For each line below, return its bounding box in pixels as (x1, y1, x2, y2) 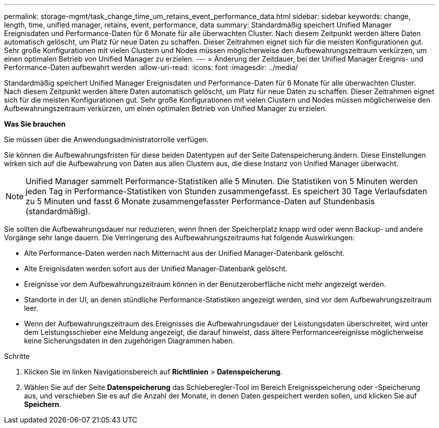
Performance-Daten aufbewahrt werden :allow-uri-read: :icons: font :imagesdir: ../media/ (4, 63, 298, 72)
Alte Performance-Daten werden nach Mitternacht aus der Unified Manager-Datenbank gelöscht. (24, 249, 345, 257)
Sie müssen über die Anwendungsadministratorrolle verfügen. (4, 135, 209, 144)
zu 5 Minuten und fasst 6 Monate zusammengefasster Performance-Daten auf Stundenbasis (26, 196, 375, 206)
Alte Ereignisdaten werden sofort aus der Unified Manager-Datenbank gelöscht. (24, 264, 288, 273)
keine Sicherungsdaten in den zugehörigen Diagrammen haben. (24, 336, 235, 345)
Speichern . (24, 400, 61, 408)
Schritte (4, 352, 30, 360)
